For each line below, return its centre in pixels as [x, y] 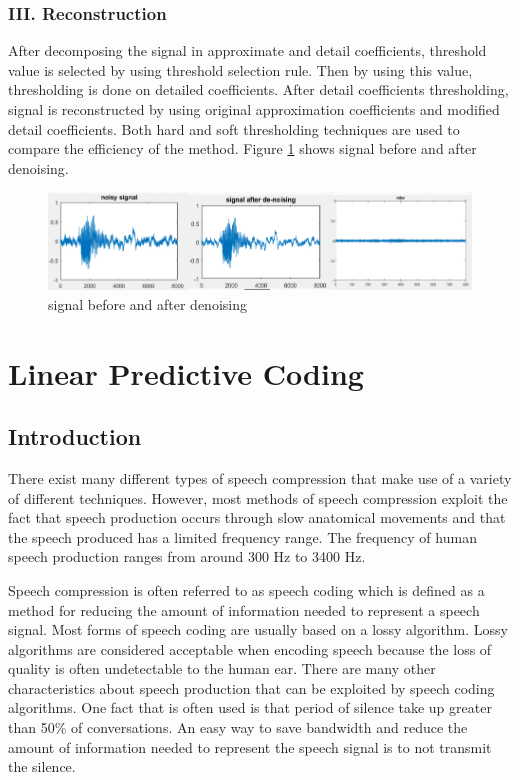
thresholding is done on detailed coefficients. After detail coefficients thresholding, [258, 89]
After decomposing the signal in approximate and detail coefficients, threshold [247, 50]
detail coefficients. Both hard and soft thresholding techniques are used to [234, 128]
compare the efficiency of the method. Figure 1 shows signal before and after [242, 148]
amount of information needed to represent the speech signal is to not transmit [250, 746]
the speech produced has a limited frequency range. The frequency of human [242, 536]
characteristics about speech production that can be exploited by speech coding [251, 687]
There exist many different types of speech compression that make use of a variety [260, 477]
